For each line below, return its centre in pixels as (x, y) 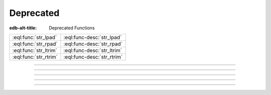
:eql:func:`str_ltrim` (35, 50)
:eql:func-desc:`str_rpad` (93, 44)
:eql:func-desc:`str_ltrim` (93, 50)
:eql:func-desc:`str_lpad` (93, 37)
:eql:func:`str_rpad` (35, 44)
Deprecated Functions (72, 28)
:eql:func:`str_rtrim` (35, 57)
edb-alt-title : (23, 28)
